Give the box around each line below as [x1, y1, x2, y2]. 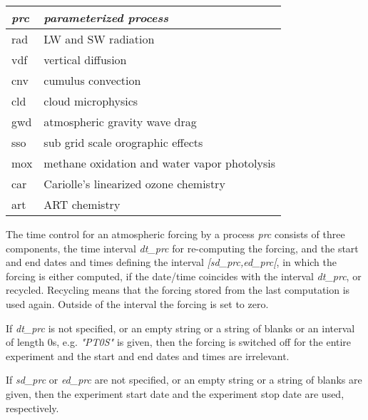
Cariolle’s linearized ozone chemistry [44, 175, 225, 192]
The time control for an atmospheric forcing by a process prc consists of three [6, 227, 345, 241]
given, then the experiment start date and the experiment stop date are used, [6, 386, 344, 401]
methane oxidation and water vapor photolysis [44, 155, 276, 171]
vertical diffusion [44, 51, 127, 68]
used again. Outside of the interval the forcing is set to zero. [6, 296, 269, 311]
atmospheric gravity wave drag [44, 113, 197, 130]
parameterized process [44, 9, 169, 26]
